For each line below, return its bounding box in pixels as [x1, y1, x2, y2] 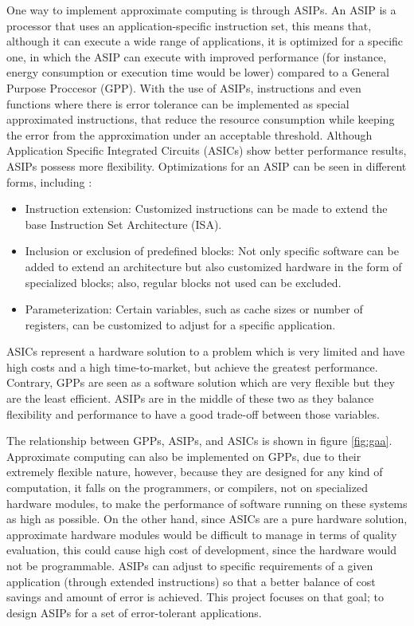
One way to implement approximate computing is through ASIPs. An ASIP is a [6, 2, 396, 18]
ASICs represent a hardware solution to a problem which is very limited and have [6, 343, 405, 360]
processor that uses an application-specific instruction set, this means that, [6, 17, 372, 33]
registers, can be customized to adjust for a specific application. [25, 316, 336, 333]
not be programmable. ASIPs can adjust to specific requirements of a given [6, 557, 373, 573]
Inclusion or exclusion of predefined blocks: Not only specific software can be [25, 242, 399, 259]
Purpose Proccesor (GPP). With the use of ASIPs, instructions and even [6, 79, 361, 96]
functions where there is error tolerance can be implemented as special [6, 95, 350, 112]
